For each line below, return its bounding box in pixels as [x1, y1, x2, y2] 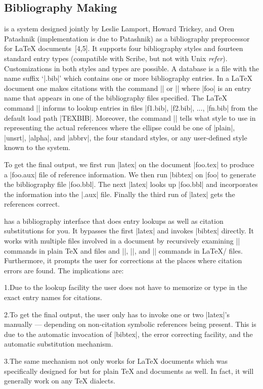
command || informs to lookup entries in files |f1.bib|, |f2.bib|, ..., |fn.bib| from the [4, 102, 258, 113]
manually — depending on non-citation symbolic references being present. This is [4, 319, 256, 329]
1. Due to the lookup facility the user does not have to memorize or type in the [4, 282, 247, 293]
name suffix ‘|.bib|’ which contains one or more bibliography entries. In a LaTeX [4, 73, 252, 83]
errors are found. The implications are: [4, 265, 124, 275]
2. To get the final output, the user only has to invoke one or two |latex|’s [4, 309, 230, 319]
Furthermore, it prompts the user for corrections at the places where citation [4, 255, 242, 266]
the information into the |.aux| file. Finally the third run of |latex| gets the [4, 188, 235, 199]
